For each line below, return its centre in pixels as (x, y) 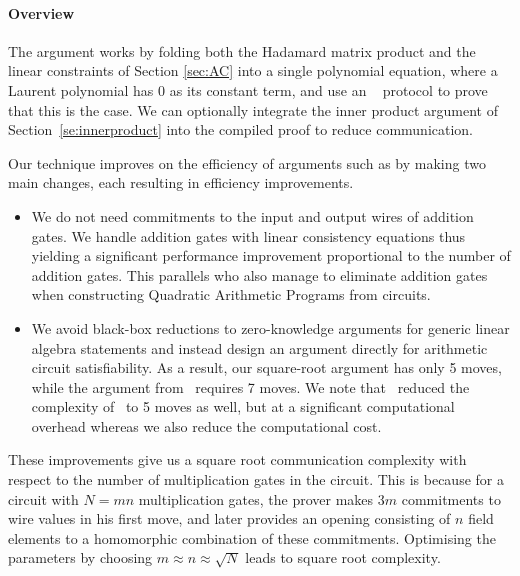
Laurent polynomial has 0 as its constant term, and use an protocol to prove (248, 89)
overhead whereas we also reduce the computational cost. (206, 425)
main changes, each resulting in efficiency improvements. (181, 182)
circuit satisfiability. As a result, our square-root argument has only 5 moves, (266, 367)
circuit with (43, 498)
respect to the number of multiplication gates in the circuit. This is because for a (256, 479)
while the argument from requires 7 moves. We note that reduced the (250, 386)
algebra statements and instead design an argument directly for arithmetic (259, 347)
